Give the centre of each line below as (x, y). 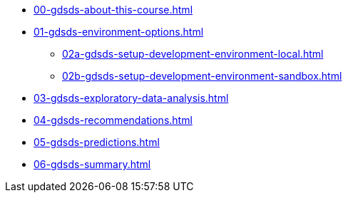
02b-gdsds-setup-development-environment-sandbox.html (202, 76)
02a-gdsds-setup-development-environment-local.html (193, 54)
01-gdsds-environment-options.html (119, 32)
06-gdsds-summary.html (92, 164)
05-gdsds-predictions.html (97, 142)
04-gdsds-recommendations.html (113, 120)
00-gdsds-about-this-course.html (113, 10)
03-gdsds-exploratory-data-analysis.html (131, 98)
